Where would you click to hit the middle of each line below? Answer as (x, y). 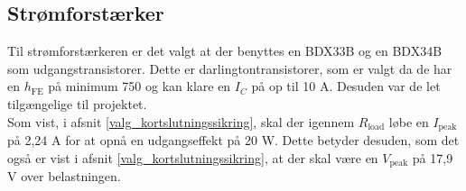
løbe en (409, 121)
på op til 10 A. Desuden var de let (346, 86)
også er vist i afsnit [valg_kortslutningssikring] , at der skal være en (193, 157)
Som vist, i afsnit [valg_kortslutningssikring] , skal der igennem (181, 121)
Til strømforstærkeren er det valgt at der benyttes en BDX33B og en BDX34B (225, 51)
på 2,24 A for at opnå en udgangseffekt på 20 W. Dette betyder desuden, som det (233, 140)
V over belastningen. (64, 176)
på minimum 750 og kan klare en (140, 86)
